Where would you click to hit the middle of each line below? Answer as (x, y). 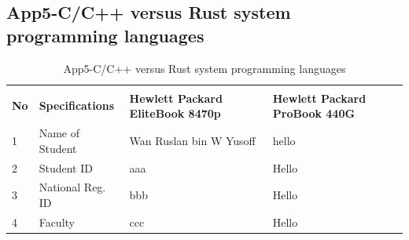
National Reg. (72, 187)
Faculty (57, 222)
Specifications (76, 105)
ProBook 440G (314, 113)
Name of (59, 133)
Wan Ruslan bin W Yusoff (192, 140)
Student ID (66, 167)
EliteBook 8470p (175, 113)
